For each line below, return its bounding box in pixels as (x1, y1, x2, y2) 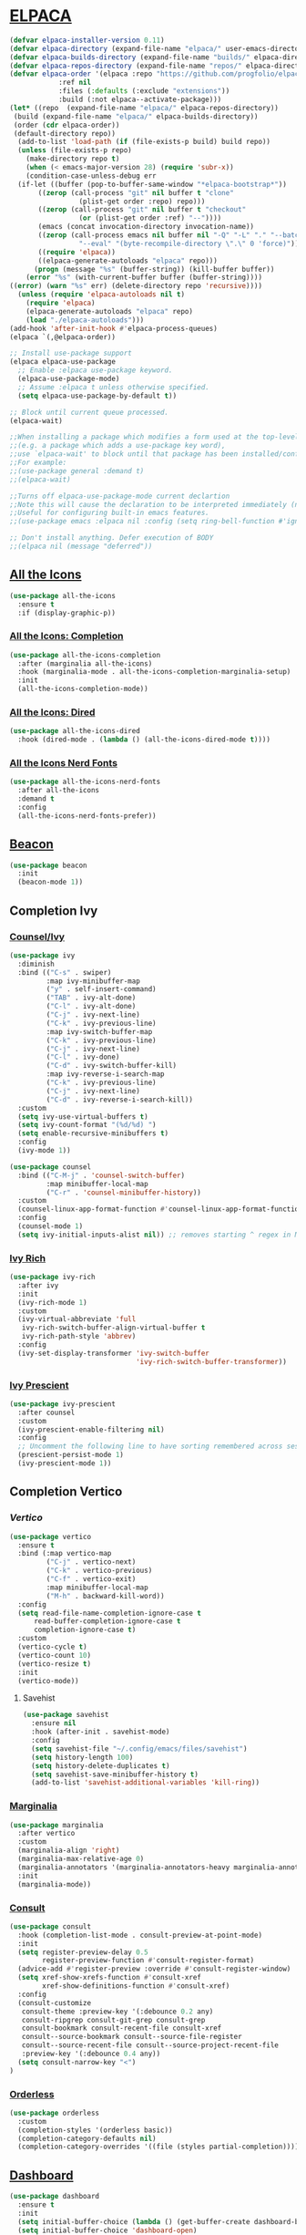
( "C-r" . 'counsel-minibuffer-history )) (46, 1187, 202, 1197)
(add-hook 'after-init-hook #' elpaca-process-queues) (9, 324, 219, 333)
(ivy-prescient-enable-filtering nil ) (17, 1424, 166, 1434)
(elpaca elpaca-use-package (9, 357, 117, 367)
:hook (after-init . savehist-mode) (31, 1727, 170, 1737)
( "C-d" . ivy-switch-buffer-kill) (46, 1061, 178, 1071)
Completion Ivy (9, 903, 98, 918)
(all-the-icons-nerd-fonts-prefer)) (17, 811, 157, 821)
